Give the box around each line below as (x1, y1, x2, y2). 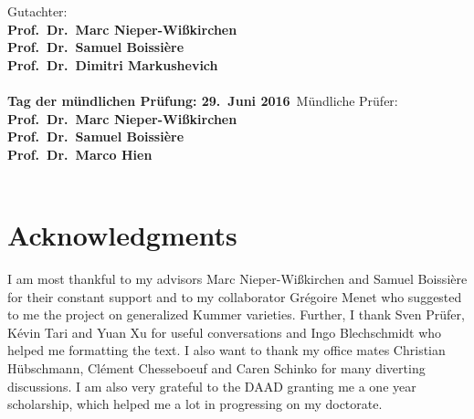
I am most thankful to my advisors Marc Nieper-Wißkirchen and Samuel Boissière (7, 269, 468, 288)
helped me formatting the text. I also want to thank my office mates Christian (7, 340, 446, 360)
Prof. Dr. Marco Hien (7, 144, 153, 163)
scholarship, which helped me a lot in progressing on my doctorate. (7, 394, 383, 414)
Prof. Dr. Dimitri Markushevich (7, 55, 218, 74)
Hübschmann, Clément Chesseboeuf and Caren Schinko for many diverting (7, 359, 426, 378)
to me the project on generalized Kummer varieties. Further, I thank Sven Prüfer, (7, 305, 465, 324)
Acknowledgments (7, 216, 237, 254)
